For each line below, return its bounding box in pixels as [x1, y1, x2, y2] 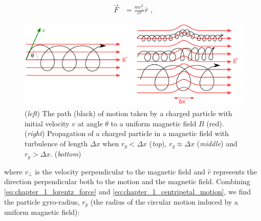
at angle [77, 118, 103, 128]
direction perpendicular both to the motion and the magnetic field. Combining [4, 176, 250, 187]
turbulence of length [25, 138, 88, 148]
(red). [206, 118, 224, 128]
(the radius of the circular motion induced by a [90, 196, 238, 207]
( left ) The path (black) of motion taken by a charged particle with [25, 108, 232, 119]
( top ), [149, 138, 167, 148]
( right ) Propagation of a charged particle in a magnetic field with [25, 128, 229, 139]
